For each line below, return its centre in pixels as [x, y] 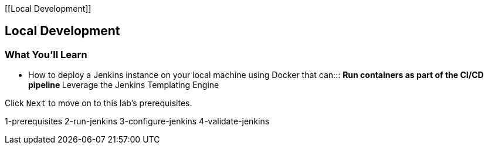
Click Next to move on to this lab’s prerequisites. [99, 103]
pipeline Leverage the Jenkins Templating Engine [124, 85]
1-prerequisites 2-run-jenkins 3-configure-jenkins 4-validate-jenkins [137, 121]
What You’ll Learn [46, 54]
